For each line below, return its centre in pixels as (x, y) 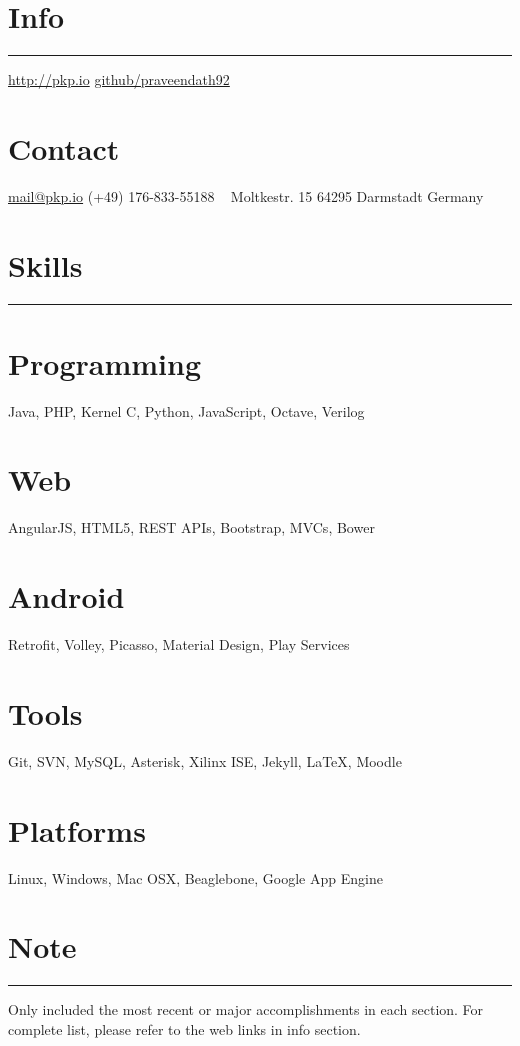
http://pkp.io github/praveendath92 (119, 79)
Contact (64, 147)
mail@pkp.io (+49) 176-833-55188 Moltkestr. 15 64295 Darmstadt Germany (246, 195)
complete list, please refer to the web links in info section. (184, 1028)
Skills (45, 264)
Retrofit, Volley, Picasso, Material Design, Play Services (179, 644)
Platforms (77, 829)
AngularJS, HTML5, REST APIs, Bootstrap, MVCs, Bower (191, 527)
